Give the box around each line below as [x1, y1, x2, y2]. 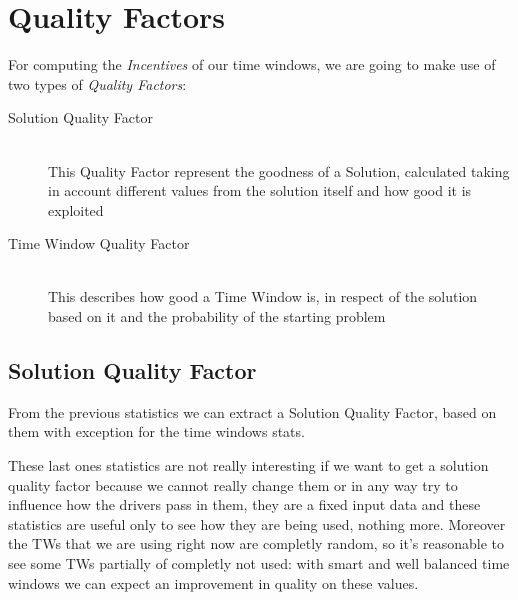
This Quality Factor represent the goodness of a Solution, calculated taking [48, 160, 510, 181]
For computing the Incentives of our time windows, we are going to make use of [8, 54, 496, 75]
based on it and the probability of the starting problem [48, 306, 386, 327]
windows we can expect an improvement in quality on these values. [8, 572, 419, 593]
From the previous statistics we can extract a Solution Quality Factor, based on [8, 401, 497, 422]
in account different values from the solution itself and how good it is [48, 180, 472, 201]
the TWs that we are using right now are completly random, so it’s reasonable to [8, 533, 504, 554]
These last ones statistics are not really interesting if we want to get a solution [8, 455, 489, 476]
